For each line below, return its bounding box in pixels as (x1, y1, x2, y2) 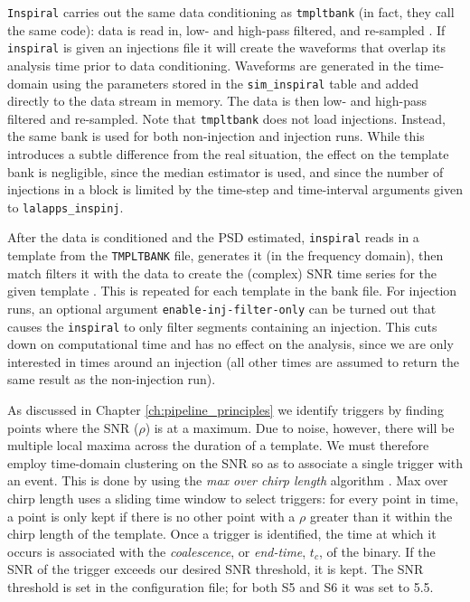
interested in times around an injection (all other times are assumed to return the (7, 352, 459, 371)
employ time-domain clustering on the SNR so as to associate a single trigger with (7, 453, 463, 472)
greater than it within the (309, 506, 453, 525)
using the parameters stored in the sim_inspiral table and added (52, 73, 418, 92)
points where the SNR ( (7, 418, 139, 437)
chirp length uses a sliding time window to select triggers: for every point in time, (7, 489, 459, 507)
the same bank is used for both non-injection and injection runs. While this (7, 127, 425, 146)
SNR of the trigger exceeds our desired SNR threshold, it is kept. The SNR (7, 560, 424, 578)
